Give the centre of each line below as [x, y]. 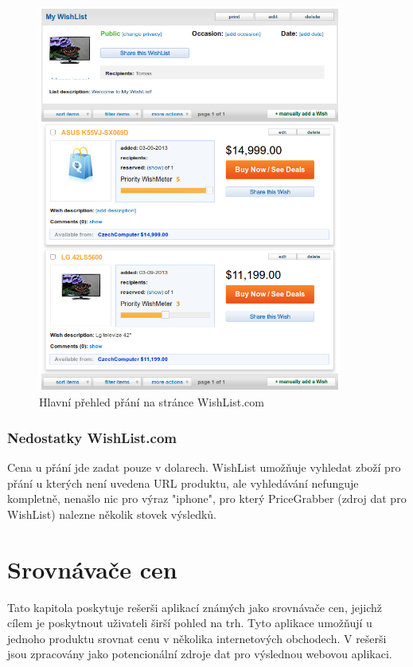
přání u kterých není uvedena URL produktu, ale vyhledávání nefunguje [183, 483]
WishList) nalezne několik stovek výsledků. [112, 514]
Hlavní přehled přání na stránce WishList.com [152, 402]
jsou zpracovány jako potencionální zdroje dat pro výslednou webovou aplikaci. [200, 654]
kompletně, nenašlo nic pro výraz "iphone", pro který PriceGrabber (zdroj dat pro [207, 498]
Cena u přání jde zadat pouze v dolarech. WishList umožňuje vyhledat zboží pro [204, 467]
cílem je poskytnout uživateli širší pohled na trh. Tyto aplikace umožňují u [190, 623]
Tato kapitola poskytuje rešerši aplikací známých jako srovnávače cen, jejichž [195, 607]
